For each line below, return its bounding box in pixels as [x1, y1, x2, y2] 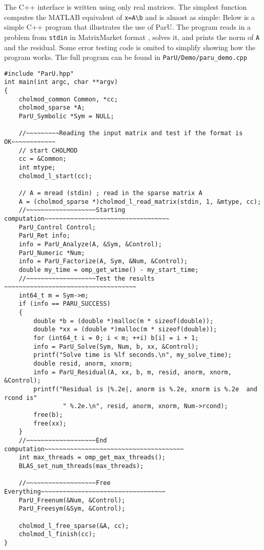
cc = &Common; [18, 155, 67, 163]
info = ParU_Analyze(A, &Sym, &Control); [18, 240, 162, 248]
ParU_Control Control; [18, 223, 96, 231]
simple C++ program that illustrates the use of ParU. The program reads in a [4, 22, 251, 32]
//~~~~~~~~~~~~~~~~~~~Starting [18, 206, 126, 214]
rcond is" [4, 394, 37, 401]
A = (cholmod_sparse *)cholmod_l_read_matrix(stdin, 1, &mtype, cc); [18, 198, 261, 205]
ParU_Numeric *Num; [18, 249, 85, 257]
